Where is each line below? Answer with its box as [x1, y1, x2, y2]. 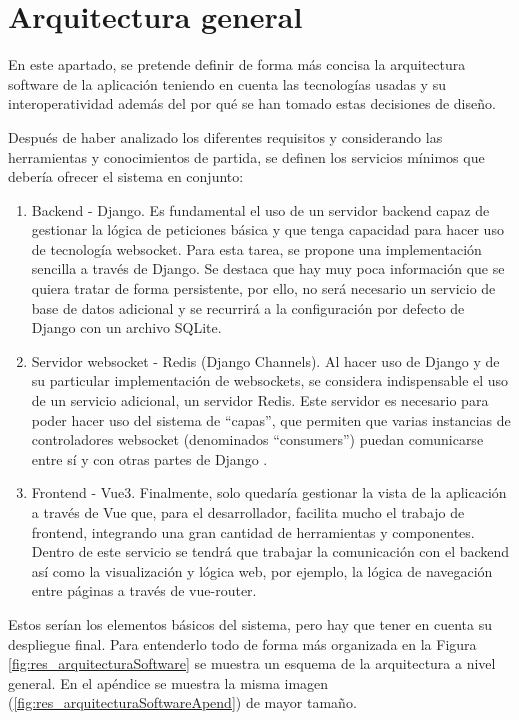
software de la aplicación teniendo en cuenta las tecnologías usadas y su [8, 73, 446, 94]
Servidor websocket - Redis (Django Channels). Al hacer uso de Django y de [31, 350, 500, 371]
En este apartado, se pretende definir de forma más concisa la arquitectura [8, 54, 466, 75]
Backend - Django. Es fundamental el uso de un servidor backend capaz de [31, 199, 490, 220]
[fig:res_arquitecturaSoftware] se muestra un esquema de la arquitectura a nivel [8, 653, 496, 674]
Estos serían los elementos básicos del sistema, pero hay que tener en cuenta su [8, 613, 492, 634]
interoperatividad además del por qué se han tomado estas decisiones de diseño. [8, 93, 496, 114]
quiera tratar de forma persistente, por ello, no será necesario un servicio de [31, 278, 496, 299]
